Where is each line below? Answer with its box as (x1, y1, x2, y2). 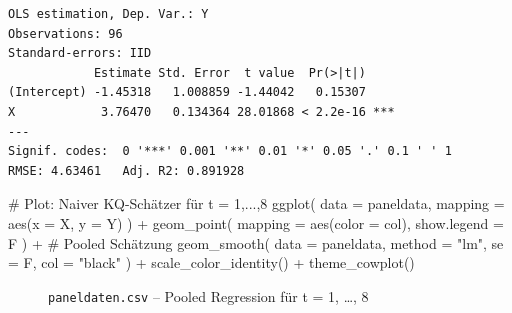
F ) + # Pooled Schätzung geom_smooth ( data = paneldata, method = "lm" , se (8, 232, 504, 253)
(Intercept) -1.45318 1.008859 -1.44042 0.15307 (8, 85, 366, 100)
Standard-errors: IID (8, 46, 152, 61)
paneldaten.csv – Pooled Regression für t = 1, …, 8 (48, 285, 369, 306)
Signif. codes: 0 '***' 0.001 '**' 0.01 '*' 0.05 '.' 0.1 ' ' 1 (8, 144, 452, 159)
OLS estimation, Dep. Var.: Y (8, 7, 209, 21)
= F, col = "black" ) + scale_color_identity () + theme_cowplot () (8, 252, 415, 273)
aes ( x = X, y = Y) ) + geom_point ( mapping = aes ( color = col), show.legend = (8, 212, 504, 233)
